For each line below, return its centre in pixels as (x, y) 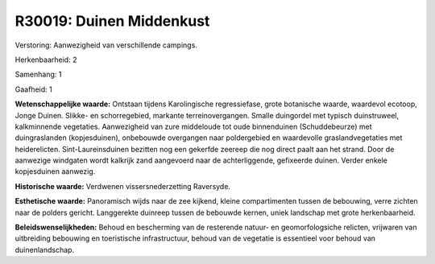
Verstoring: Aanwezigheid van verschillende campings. (106, 45)
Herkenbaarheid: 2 (46, 60)
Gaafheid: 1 (33, 89)
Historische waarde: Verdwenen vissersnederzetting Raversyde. (123, 186)
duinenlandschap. (45, 250)
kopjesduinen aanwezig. (55, 171)
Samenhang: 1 (38, 74)
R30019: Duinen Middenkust (112, 21)
